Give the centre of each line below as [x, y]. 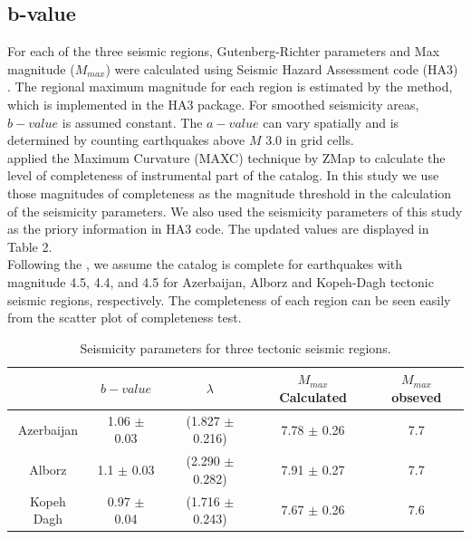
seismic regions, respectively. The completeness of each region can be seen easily [229, 299]
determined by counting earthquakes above [126, 140]
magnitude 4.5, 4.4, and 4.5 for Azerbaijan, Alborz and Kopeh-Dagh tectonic [221, 281]
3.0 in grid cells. [310, 140]
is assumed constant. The [132, 122]
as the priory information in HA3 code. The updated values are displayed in [218, 229]
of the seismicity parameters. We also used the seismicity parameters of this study [235, 211]
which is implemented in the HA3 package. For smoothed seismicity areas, [213, 104]
